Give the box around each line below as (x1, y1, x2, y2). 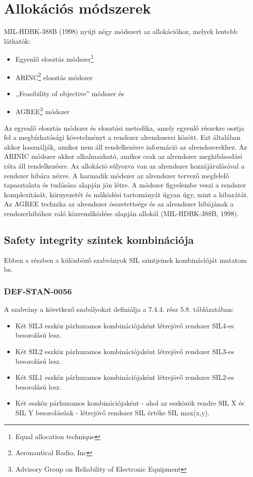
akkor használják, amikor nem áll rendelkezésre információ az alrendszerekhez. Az (4, 141, 247, 152)
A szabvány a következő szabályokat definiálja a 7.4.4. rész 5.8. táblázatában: (4, 304, 234, 314)
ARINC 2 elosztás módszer (15, 70, 93, 82)
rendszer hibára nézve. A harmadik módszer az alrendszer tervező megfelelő (4, 170, 229, 180)
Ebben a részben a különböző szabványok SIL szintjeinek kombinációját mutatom (4, 255, 247, 265)
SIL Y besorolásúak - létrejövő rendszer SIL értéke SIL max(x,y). (15, 407, 210, 417)
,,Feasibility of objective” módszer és (15, 88, 125, 98)
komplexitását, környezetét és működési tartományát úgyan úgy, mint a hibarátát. (4, 189, 249, 199)
